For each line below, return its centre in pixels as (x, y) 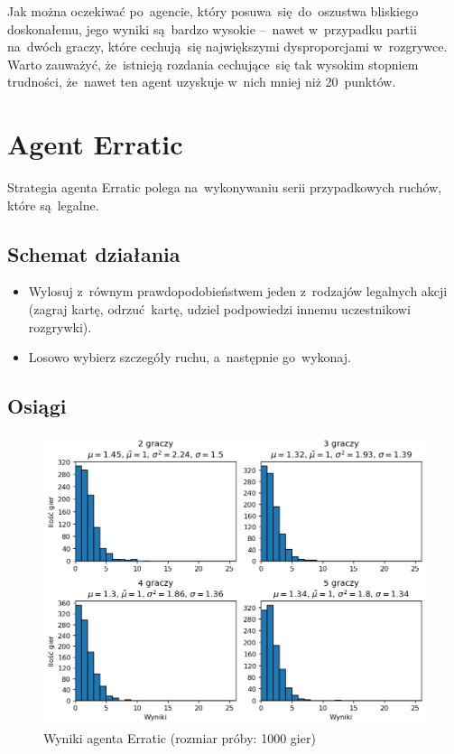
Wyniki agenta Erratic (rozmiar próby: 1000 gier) (180, 737)
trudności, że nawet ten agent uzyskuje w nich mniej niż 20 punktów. (202, 82)
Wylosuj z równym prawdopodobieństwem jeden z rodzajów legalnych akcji (238, 291)
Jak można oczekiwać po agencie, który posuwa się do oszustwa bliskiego (213, 11)
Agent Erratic (95, 144)
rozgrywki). (60, 326)
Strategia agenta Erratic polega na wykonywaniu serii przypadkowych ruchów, (225, 187)
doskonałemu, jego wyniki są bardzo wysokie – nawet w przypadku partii (212, 28)
